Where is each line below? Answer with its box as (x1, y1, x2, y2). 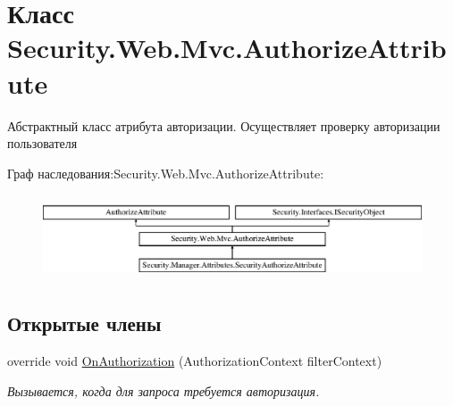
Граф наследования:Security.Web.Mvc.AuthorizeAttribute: (7, 163, 324, 182)
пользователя (7, 134, 78, 153)
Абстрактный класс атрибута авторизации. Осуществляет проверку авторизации (7, 116, 440, 135)
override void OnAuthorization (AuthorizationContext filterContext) (7, 351, 382, 369)
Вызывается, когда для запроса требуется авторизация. (7, 381, 320, 400)
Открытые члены (7, 310, 162, 337)
